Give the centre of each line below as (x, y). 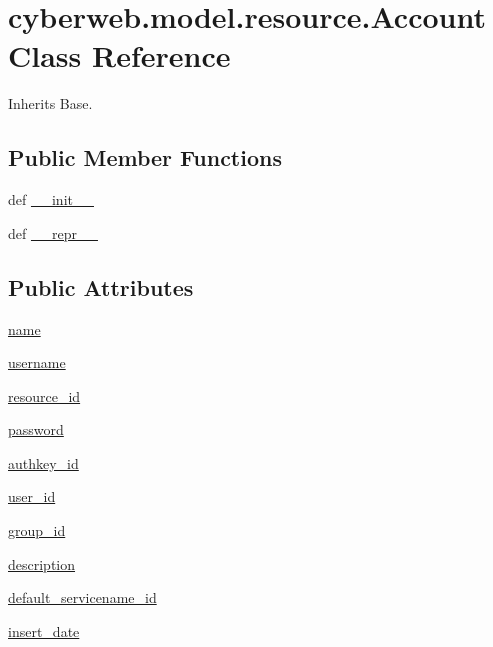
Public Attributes (101, 286)
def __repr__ (53, 232)
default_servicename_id (82, 597)
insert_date (44, 630)
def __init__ (51, 199)
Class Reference (119, 55)
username (37, 362)
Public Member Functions (145, 157)
